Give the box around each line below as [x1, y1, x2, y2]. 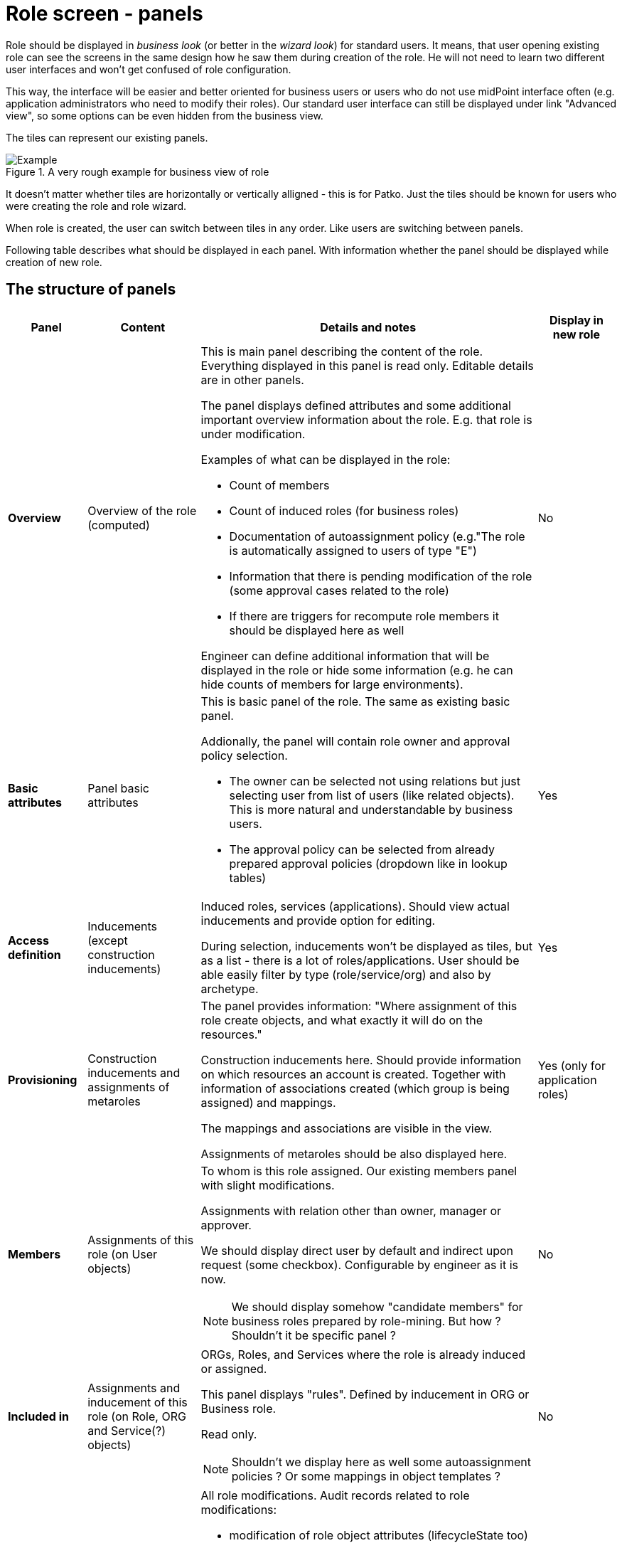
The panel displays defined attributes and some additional [200, 398, 511, 413]
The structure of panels [6, 280, 176, 299]
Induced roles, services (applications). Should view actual [200, 898, 510, 913]
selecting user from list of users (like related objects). [229, 788, 515, 802]
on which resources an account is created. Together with [200, 1066, 506, 1081]
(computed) [87, 517, 150, 532]
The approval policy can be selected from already [229, 842, 495, 857]
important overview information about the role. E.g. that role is [200, 412, 532, 427]
